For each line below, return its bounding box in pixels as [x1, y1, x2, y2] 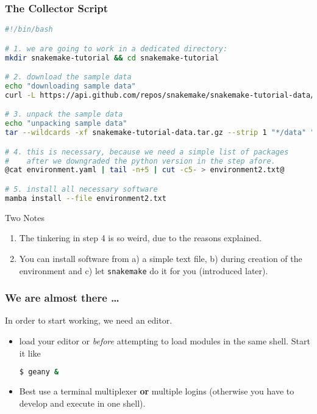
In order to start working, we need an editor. [5, 314, 173, 327]
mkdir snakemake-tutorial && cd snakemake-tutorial [5, 53, 219, 62]
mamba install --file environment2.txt [5, 194, 166, 203]
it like [19, 346, 41, 359]
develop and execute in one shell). [19, 396, 146, 409]
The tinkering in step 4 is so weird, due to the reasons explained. [19, 231, 262, 244]
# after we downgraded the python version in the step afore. [5, 156, 276, 165]
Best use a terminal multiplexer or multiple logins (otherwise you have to [19, 385, 294, 398]
